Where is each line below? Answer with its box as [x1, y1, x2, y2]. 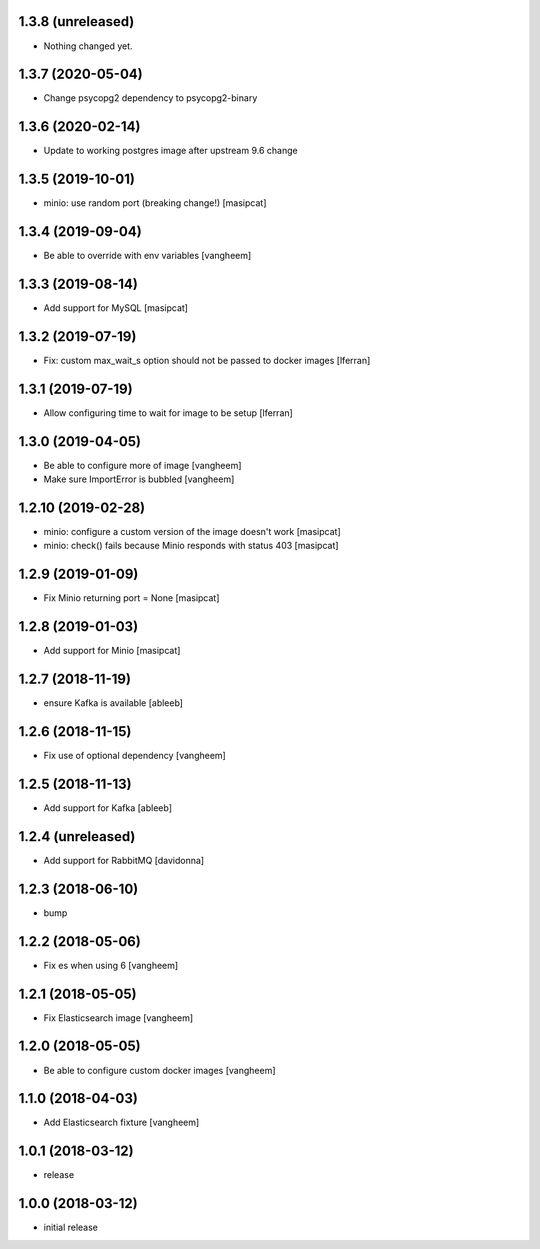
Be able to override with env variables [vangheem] [43, 250, 252, 262]
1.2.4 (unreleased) [18, 828, 136, 845]
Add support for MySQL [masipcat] [43, 302, 189, 314]
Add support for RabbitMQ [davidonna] [43, 854, 205, 866]
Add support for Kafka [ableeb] [43, 801, 173, 814]
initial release [43, 1221, 99, 1234]
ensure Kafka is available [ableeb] [43, 697, 184, 709]
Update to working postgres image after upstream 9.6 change [43, 145, 299, 157]
